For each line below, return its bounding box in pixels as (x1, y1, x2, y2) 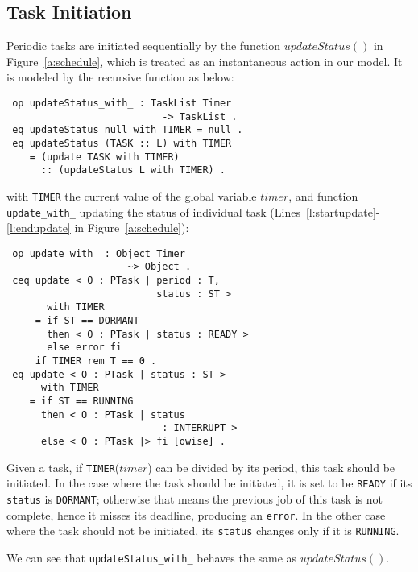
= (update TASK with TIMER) (29, 151, 180, 163)
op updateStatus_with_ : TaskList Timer (12, 97, 232, 109)
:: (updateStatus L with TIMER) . (40, 164, 226, 176)
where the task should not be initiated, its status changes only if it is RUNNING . (6, 522, 399, 539)
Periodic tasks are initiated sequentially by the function (6, 37, 281, 54)
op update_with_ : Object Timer (12, 247, 185, 259)
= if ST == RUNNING (29, 396, 134, 408)
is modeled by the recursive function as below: (6, 68, 234, 85)
